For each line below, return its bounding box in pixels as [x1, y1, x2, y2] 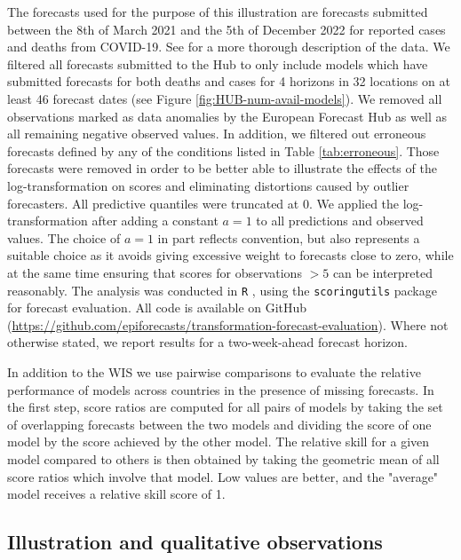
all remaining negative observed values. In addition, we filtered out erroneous [7, 124, 426, 143]
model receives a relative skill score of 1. [7, 485, 226, 503]
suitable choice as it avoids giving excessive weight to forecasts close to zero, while [7, 246, 454, 264]
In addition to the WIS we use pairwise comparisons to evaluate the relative [7, 362, 421, 381]
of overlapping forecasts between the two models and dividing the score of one [7, 414, 432, 433]
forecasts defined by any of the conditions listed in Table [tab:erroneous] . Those [7, 141, 440, 160]
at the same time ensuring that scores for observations [7, 263, 302, 281]
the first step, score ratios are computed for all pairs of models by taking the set [7, 398, 443, 416]
